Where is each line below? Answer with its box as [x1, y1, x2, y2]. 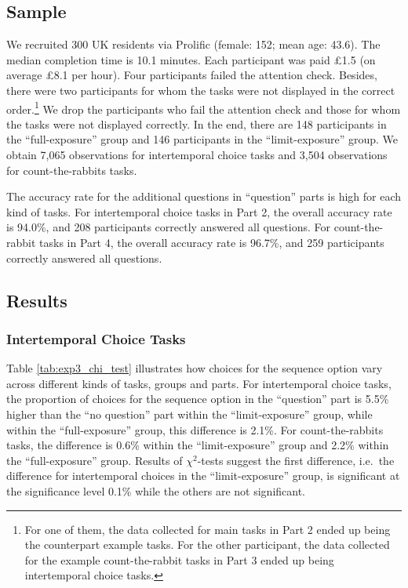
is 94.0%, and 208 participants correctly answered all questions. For [6, 219, 330, 235]
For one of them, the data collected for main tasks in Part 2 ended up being [24, 521, 391, 537]
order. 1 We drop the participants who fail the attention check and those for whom [6, 98, 401, 117]
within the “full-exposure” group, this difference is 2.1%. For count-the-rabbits [6, 421, 384, 437]
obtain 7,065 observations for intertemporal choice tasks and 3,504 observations [6, 147, 388, 163]
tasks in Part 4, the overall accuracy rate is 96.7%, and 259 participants [39, 234, 384, 250]
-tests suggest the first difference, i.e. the [197, 452, 395, 468]
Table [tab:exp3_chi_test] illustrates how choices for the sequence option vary [6, 360, 383, 376]
